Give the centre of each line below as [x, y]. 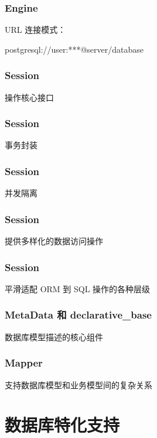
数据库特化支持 [62, 425]
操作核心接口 [29, 97]
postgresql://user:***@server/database [74, 49]
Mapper [24, 363]
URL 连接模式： [35, 30]
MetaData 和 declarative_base [78, 315]
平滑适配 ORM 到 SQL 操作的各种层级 [78, 288]
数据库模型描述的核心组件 [54, 336]
